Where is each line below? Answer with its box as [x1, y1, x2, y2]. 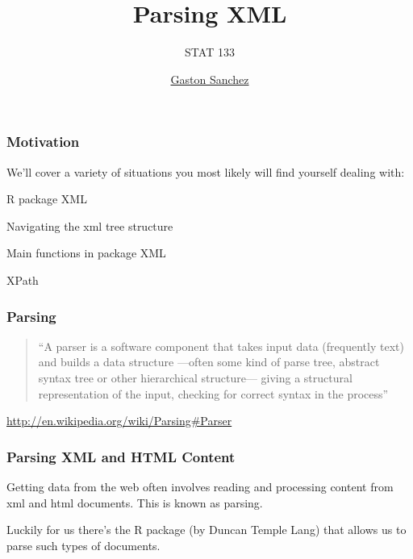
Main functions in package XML [6, 244, 166, 261]
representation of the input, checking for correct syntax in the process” [38, 385, 389, 402]
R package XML [6, 190, 87, 207]
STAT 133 [185, 44, 235, 60]
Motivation [6, 131, 80, 152]
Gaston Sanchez [170, 70, 249, 87]
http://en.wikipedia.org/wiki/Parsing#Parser [6, 412, 232, 429]
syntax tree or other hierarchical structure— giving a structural [38, 369, 353, 386]
